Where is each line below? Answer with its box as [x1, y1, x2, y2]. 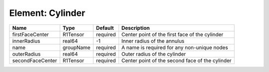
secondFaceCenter [12, 57, 57, 64]
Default [96, 24, 114, 31]
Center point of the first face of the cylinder [121, 31, 224, 38]
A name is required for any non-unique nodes [121, 44, 229, 51]
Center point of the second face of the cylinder [121, 57, 232, 64]
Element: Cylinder [9, 7, 86, 18]
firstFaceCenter [12, 31, 49, 38]
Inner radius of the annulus [121, 37, 185, 44]
